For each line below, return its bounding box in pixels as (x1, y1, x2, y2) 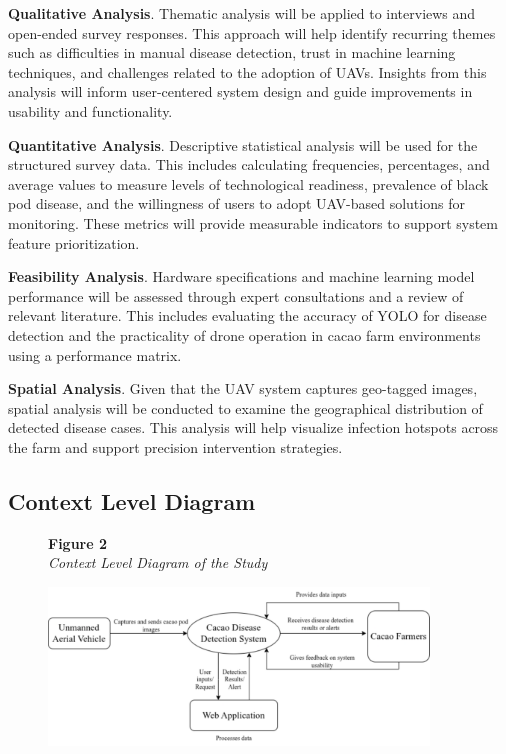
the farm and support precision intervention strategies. (8, 436, 343, 457)
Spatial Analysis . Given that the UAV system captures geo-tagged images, (8, 378, 478, 399)
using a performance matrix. (8, 344, 182, 365)
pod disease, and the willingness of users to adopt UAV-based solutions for (8, 193, 465, 214)
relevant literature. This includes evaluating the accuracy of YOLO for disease (8, 305, 487, 326)
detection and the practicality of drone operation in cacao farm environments (8, 324, 481, 345)
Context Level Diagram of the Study (48, 552, 268, 573)
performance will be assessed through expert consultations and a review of (8, 285, 464, 306)
